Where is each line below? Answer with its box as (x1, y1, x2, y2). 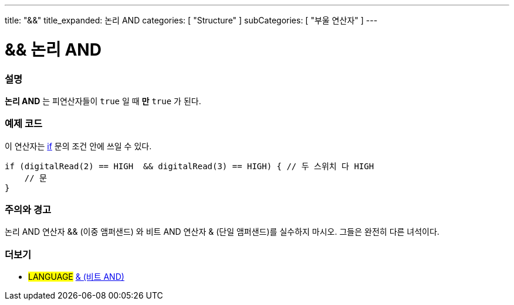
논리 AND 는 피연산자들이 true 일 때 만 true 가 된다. (5, 95, 201, 106)
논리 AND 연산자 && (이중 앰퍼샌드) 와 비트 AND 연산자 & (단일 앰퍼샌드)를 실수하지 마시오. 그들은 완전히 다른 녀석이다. (5, 227, 439, 237)
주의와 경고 (5, 204, 52, 215)
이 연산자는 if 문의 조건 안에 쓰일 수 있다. (5, 140, 152, 151)
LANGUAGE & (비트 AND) (28, 272, 124, 282)
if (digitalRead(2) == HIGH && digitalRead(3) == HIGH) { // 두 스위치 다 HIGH (5, 161, 374, 171)
